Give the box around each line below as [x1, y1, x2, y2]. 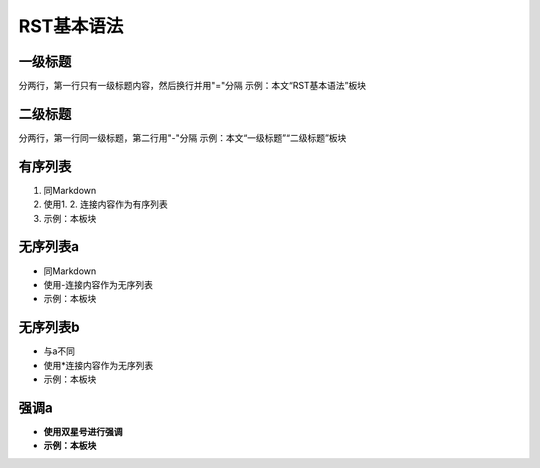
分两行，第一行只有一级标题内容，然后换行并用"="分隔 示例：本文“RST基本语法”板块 [18, 80, 367, 92]
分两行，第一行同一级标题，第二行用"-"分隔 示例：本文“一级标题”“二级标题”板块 [18, 131, 347, 144]
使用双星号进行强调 [43, 425, 123, 437]
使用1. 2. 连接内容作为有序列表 [43, 198, 169, 210]
